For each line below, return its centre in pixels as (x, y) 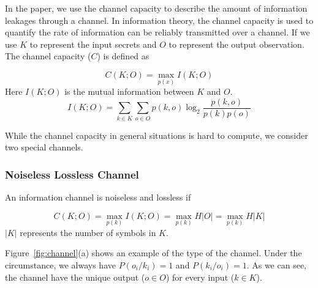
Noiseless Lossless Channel (72, 174)
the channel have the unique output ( (75, 277)
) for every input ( (200, 277)
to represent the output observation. (237, 44)
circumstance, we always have (60, 264)
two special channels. (44, 147)
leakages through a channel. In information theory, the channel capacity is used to (159, 20)
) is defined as (123, 56)
